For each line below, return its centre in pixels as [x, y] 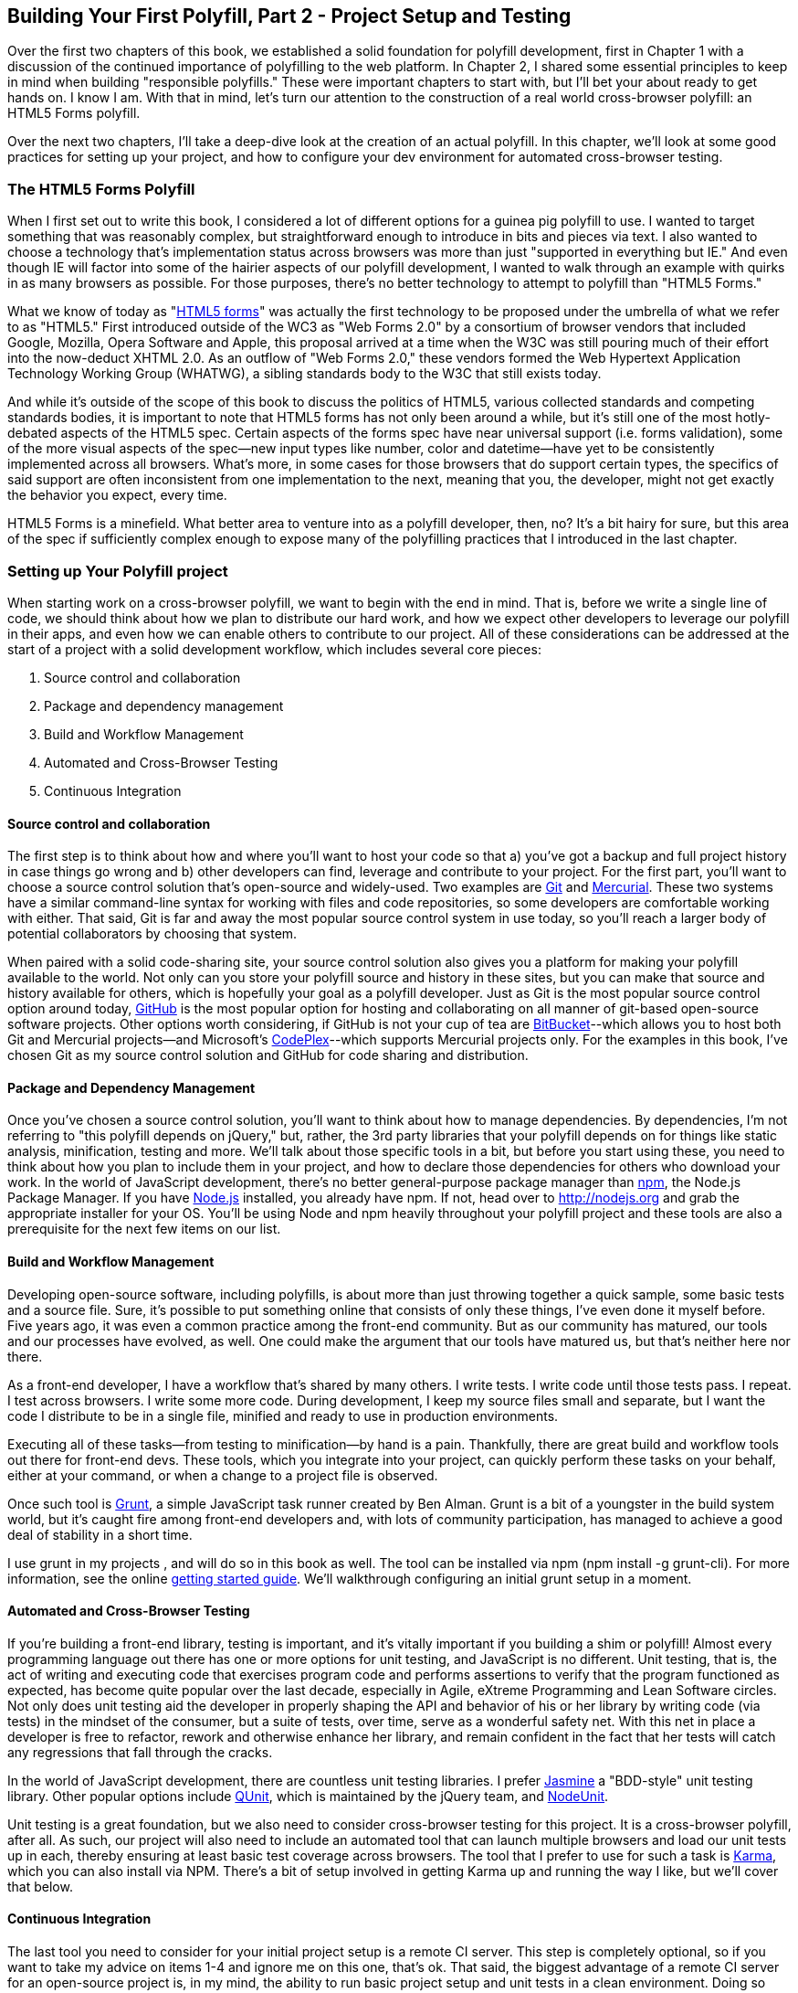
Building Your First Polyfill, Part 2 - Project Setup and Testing [289, 16]
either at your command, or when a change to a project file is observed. [223, 1475]
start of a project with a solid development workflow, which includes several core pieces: [274, 649]
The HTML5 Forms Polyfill [101, 189]
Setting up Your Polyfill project [118, 571]
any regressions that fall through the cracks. [140, 1752]
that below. [40, 1886]
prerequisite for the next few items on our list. [144, 1229]
